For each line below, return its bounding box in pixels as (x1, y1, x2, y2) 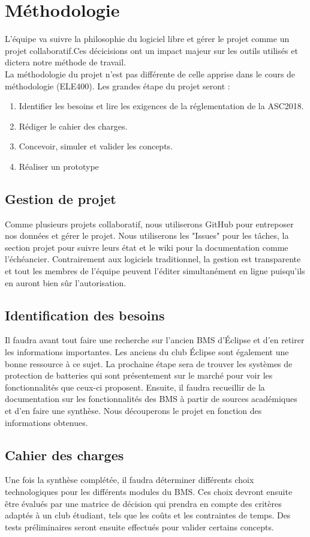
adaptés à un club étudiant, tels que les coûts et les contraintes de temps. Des (5, 509, 291, 521)
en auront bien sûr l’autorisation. (5, 276, 127, 289)
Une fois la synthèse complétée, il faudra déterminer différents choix (5, 473, 254, 486)
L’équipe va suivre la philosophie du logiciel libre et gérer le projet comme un (5, 32, 290, 45)
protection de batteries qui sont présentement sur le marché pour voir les (5, 369, 273, 382)
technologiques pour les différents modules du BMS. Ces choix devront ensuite (5, 485, 293, 497)
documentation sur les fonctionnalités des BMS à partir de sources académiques (5, 392, 297, 405)
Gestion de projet (5, 189, 116, 208)
